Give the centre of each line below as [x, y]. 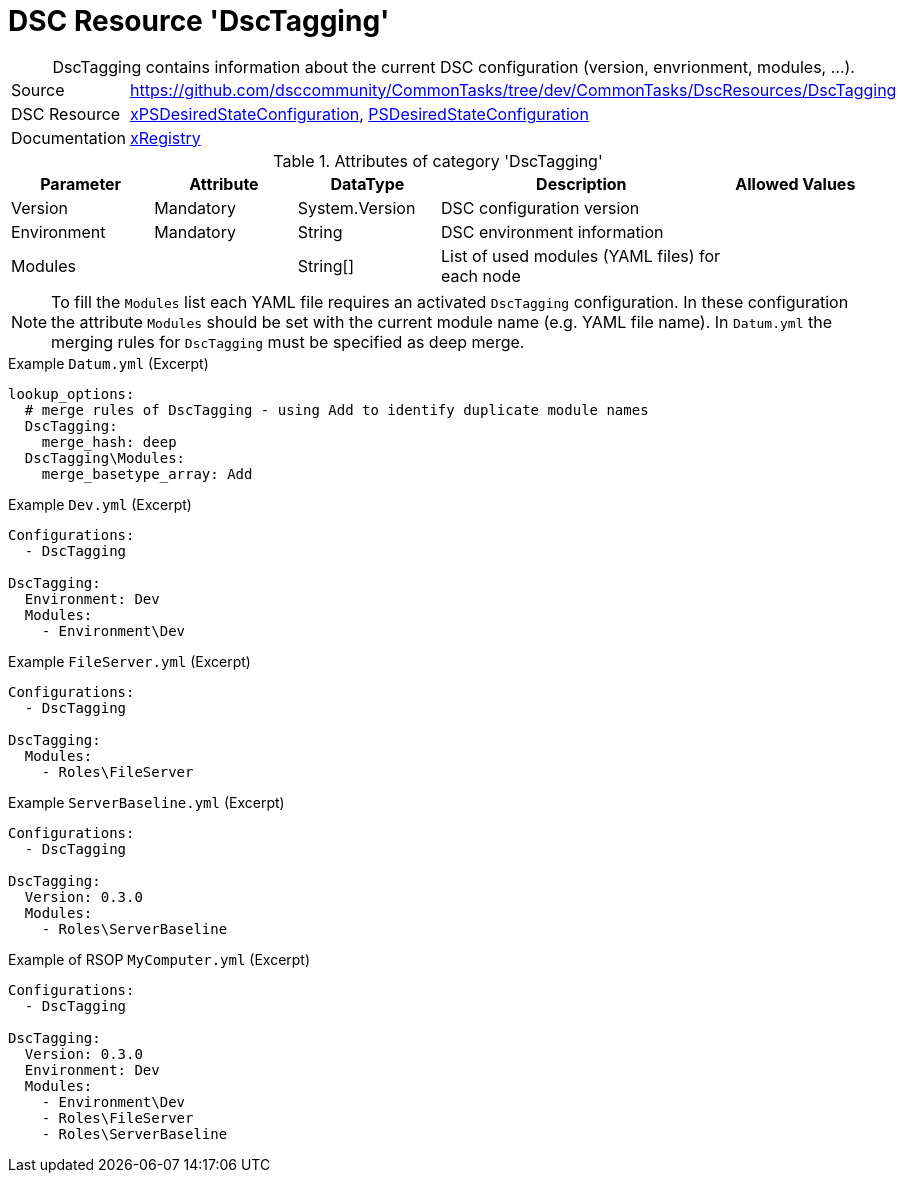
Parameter [81, 183]
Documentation [68, 137]
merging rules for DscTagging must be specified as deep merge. [288, 341]
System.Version [356, 207]
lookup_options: [71, 393]
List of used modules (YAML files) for [580, 255]
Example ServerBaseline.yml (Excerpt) [146, 802]
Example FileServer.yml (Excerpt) [129, 661]
